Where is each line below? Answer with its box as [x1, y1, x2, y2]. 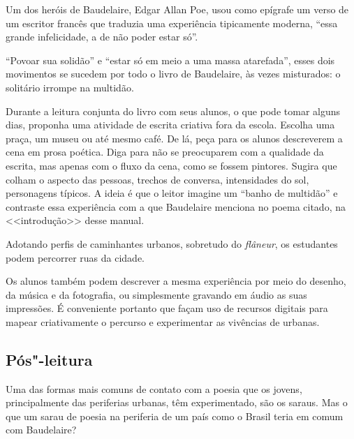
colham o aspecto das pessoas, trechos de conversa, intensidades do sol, [6, 172, 309, 186]
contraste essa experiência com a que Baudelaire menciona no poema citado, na [6, 199, 346, 214]
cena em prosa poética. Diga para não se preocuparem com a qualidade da [6, 144, 324, 159]
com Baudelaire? [6, 422, 77, 437]
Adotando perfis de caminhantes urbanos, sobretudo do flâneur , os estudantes [6, 236, 338, 251]
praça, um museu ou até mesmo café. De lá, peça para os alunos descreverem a [6, 131, 343, 145]
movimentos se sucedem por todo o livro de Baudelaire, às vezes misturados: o [6, 66, 341, 81]
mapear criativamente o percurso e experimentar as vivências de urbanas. [6, 314, 320, 329]
